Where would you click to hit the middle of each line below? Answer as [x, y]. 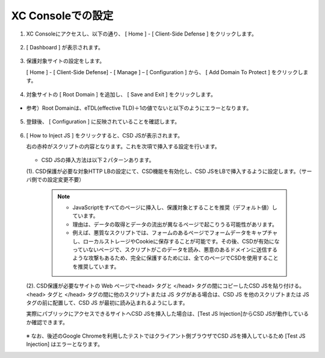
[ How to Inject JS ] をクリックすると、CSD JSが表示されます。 [105, 135]
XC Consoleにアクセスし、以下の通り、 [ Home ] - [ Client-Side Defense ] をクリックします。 [141, 34]
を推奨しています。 [96, 266]
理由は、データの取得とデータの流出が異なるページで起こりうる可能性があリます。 [175, 224]
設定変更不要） [66, 180]
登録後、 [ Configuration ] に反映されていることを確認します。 [103, 122]
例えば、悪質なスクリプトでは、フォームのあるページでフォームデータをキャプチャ [175, 233]
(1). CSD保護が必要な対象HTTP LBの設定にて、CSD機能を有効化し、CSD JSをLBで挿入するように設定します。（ [164, 171]
